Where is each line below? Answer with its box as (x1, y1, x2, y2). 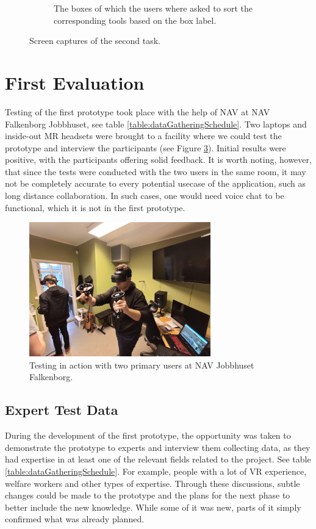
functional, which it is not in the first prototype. (5, 201, 185, 214)
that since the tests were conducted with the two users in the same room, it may (5, 165, 306, 178)
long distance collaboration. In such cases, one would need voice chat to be (5, 189, 284, 202)
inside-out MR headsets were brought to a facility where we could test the (5, 129, 282, 142)
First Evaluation (5, 70, 145, 95)
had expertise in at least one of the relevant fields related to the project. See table (5, 453, 311, 466)
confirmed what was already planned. (5, 513, 145, 525)
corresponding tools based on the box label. (54, 13, 217, 26)
